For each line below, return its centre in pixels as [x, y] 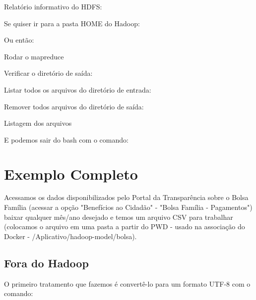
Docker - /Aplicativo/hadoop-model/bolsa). [70, 236]
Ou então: [19, 40]
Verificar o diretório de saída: [48, 73]
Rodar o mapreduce [34, 56]
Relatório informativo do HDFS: [53, 6]
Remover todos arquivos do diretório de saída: [74, 106]
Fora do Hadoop [46, 263]
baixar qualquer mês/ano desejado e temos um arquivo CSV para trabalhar [119, 217]
